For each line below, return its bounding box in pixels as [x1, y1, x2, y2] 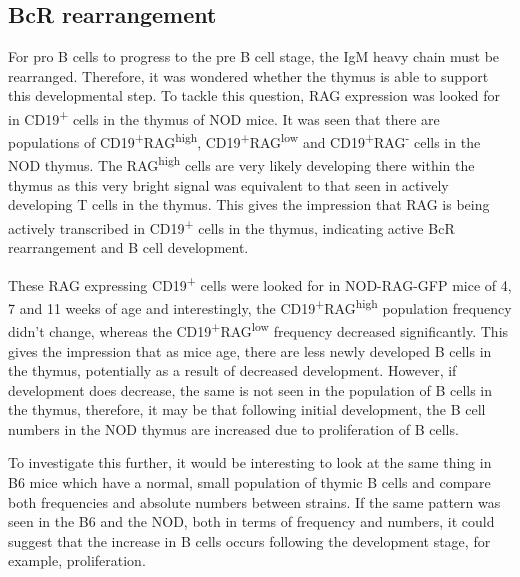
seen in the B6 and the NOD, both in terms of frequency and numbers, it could [8, 511, 495, 532]
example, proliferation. [8, 550, 146, 571]
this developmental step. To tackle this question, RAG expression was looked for [8, 85, 501, 106]
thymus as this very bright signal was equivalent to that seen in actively [8, 174, 449, 195]
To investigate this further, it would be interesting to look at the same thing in [8, 452, 492, 473]
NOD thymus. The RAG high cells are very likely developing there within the [8, 152, 475, 176]
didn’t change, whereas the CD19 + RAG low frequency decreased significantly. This [8, 318, 509, 341]
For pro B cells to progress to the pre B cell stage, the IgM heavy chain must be [8, 46, 500, 67]
